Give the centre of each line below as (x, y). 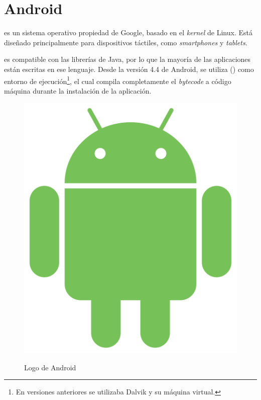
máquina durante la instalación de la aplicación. (78, 90)
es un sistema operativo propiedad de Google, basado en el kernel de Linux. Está (128, 32)
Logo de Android (50, 367)
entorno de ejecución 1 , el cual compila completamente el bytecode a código (118, 80)
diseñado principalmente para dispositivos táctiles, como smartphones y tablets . (126, 42)
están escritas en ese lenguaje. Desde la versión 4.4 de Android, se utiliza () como (129, 69)
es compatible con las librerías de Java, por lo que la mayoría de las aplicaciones (127, 59)
